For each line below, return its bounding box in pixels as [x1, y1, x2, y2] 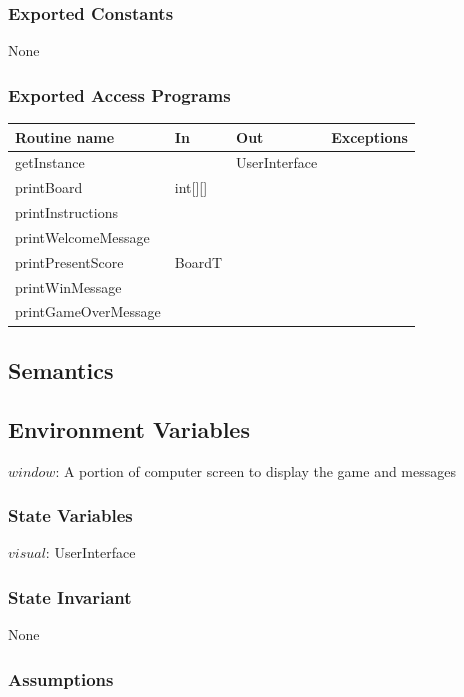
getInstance [15, 152, 85, 173]
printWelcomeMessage [15, 226, 150, 247]
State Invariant [8, 584, 132, 609]
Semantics [8, 354, 114, 385]
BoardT [174, 251, 223, 272]
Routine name [15, 126, 115, 147]
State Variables [8, 503, 133, 528]
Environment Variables [8, 413, 250, 444]
